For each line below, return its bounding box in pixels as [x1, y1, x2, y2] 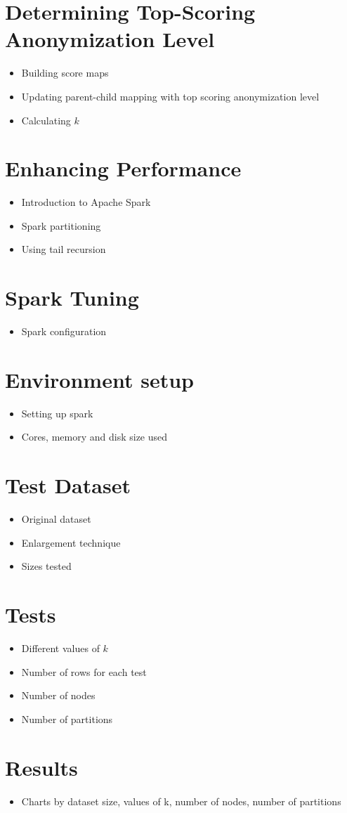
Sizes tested [21, 559, 72, 573]
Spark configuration [21, 324, 107, 339]
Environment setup [5, 365, 194, 394]
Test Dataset [5, 471, 131, 500]
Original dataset [21, 512, 91, 526]
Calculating [21, 112, 71, 127]
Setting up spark [21, 405, 93, 420]
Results [5, 753, 78, 781]
